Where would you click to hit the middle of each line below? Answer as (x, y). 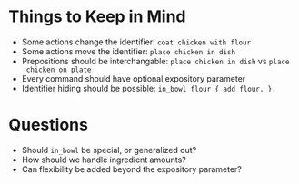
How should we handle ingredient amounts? (104, 160)
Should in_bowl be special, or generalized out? (109, 150)
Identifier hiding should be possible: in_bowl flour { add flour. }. (149, 88)
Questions (48, 125)
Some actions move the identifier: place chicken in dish (129, 51)
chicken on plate (59, 70)
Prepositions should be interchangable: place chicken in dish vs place (155, 61)
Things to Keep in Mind (98, 17)
